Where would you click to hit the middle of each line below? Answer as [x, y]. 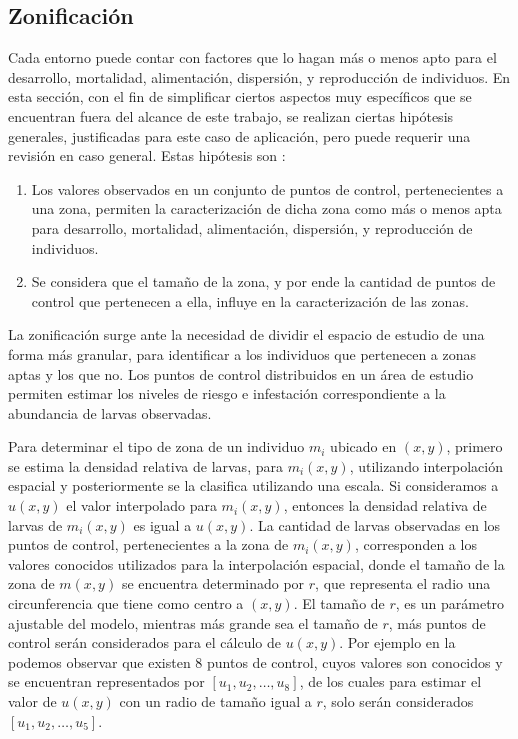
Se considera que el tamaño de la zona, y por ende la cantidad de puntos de [263, 281]
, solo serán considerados [398, 701]
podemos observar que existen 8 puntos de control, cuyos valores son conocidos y [255, 661]
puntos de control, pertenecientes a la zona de [148, 544]
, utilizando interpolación [426, 465]
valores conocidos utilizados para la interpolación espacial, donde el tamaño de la [256, 563]
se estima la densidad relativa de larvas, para [145, 465]
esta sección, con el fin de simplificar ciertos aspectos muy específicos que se [240, 96]
